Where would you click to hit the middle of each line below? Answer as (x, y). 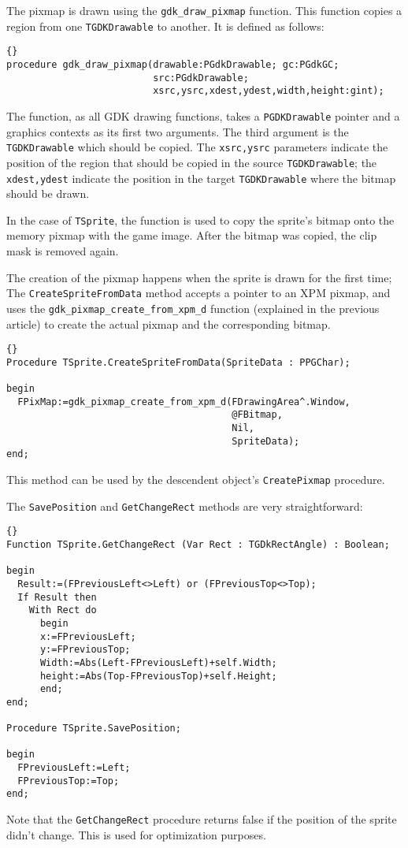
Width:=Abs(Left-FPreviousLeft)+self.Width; (158, 662)
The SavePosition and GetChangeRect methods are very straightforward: (185, 506)
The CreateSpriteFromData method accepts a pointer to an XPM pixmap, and (198, 293)
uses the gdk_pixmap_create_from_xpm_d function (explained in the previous (193, 308)
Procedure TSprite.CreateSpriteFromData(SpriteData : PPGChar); (178, 362)
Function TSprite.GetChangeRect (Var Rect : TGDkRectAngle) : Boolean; (198, 544)
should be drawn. (48, 193)
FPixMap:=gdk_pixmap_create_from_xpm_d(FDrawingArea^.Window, (184, 402)
